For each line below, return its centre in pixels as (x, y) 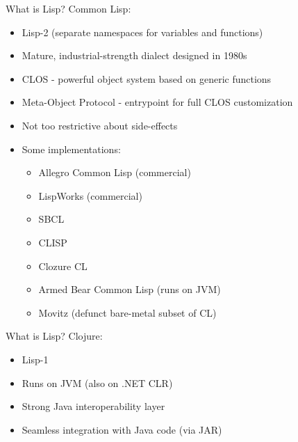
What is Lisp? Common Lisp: (68, 8)
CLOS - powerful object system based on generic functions (147, 78)
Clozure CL (63, 266)
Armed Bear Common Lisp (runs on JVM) (130, 289)
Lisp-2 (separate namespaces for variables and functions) (142, 32)
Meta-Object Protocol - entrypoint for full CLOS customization (157, 102)
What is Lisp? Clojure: (54, 336)
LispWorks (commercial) (90, 195)
